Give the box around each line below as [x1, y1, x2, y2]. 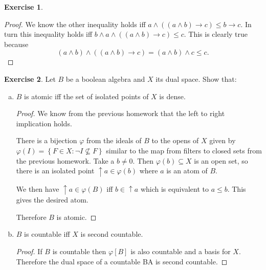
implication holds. [16, 118, 72, 128]
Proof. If [16, 245, 42, 256]
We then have [16, 183, 59, 194]
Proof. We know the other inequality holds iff [4, 18, 146, 29]
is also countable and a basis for [130, 245, 231, 256]
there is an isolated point [16, 165, 95, 176]
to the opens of [151, 135, 199, 146]
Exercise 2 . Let [4, 73, 56, 84]
